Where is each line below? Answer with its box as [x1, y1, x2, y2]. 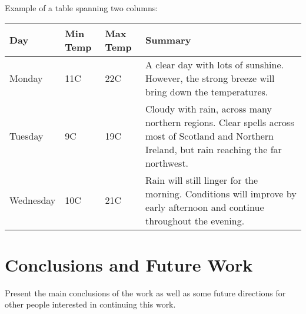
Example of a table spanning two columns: [5, 2, 158, 14]
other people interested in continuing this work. [5, 298, 176, 310]
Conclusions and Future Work [5, 252, 253, 276]
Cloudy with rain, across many [145, 101, 272, 115]
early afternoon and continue [145, 200, 264, 214]
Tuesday [9, 128, 44, 143]
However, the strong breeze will [145, 71, 275, 85]
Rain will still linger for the [145, 173, 258, 187]
